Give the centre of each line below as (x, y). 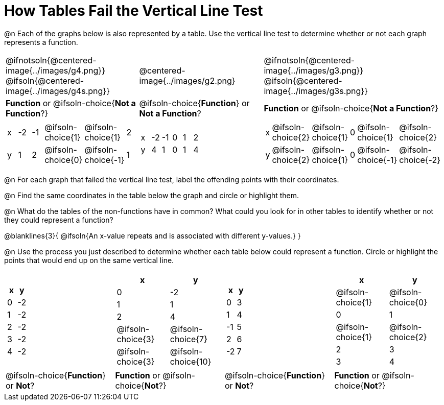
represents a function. (41, 42)
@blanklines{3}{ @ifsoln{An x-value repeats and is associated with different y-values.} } (153, 235)
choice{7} (189, 339)
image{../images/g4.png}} (55, 70)
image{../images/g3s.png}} (316, 91)
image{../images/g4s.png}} (58, 91)
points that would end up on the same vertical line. (89, 260)
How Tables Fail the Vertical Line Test (134, 11)
